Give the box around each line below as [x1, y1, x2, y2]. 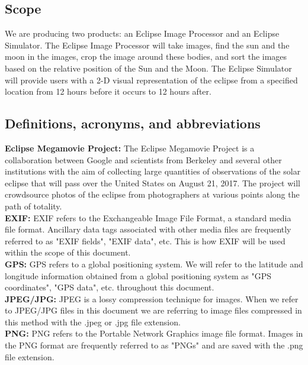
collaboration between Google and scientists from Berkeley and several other [5, 153, 282, 166]
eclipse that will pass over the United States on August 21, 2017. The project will [5, 176, 300, 189]
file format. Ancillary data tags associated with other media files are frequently [5, 223, 291, 235]
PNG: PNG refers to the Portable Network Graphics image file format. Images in [5, 327, 303, 340]
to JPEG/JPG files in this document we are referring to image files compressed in [5, 304, 302, 316]
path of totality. [5, 199, 62, 212]
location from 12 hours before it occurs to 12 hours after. [5, 85, 211, 98]
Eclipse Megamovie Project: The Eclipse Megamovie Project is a [5, 141, 255, 154]
